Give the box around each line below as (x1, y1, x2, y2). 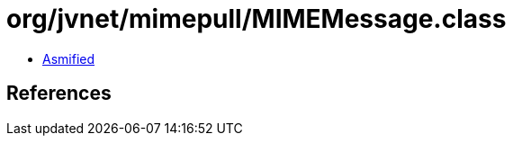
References (6, 82, 112, 105)
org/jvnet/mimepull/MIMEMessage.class (6, 4, 507, 34)
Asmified (42, 50, 95, 67)
